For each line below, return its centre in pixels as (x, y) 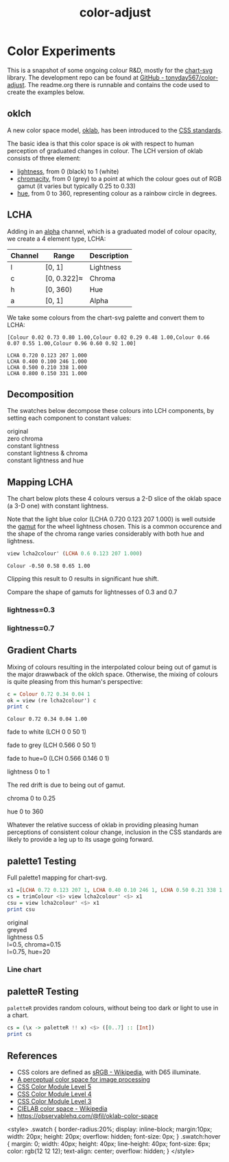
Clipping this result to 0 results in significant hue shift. (83, 579)
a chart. (18, 1015)
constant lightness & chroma (47, 453)
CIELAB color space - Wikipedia (62, 1108)
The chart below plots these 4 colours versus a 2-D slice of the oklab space (114, 499)
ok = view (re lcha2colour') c (52, 700)
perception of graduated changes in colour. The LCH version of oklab (105, 151)
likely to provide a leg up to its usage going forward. (81, 840)
